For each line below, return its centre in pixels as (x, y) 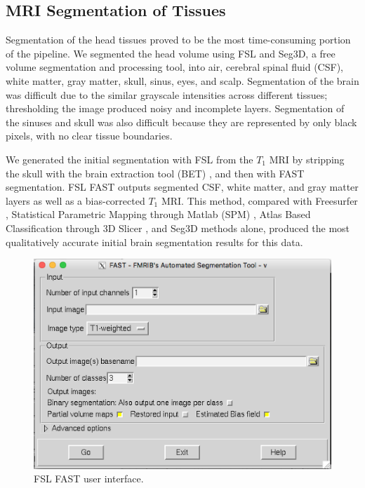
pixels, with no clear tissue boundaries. (89, 136)
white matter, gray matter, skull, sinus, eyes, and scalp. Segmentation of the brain (182, 80)
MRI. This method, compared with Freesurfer (259, 200)
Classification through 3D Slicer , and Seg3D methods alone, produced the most (178, 228)
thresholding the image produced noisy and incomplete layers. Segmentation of (175, 108)
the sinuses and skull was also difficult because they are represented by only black (181, 122)
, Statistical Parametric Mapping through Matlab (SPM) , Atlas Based (158, 214)
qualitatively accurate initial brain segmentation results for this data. (154, 242)
